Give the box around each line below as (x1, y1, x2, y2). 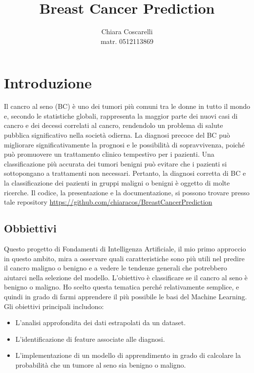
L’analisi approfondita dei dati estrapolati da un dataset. (15, 317, 186, 328)
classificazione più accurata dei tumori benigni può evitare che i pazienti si (4, 158, 227, 168)
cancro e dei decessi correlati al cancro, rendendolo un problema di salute (4, 120, 223, 130)
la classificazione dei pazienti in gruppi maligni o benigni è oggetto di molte (4, 178, 230, 187)
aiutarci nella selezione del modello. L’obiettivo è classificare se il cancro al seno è (4, 272, 248, 282)
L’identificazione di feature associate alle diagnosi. (15, 333, 165, 344)
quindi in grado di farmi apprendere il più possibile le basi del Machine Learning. (4, 291, 247, 301)
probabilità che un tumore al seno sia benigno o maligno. (15, 359, 186, 370)
